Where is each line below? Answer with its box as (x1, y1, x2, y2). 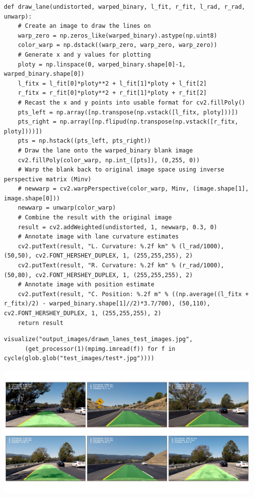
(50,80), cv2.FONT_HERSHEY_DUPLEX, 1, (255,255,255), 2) (4, 271, 193, 279)
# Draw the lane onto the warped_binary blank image (18, 147, 193, 154)
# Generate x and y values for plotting (18, 51, 151, 58)
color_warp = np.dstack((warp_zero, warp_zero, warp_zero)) (18, 42, 217, 49)
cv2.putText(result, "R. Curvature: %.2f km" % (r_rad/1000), (18, 262, 225, 269)
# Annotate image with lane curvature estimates (18, 233, 179, 240)
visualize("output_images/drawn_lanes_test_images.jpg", (4, 336, 193, 343)
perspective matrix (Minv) (4, 175, 91, 183)
